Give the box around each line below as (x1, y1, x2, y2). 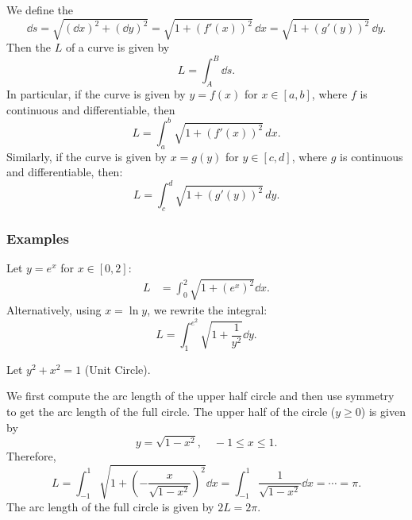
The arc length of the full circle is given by (6, 498, 214, 514)
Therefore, (6, 448, 56, 464)
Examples (6, 228, 69, 248)
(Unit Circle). (84, 360, 151, 377)
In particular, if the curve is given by (6, 86, 186, 102)
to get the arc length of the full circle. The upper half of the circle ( (6, 403, 336, 420)
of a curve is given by (65, 39, 170, 56)
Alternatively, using (6, 302, 102, 318)
